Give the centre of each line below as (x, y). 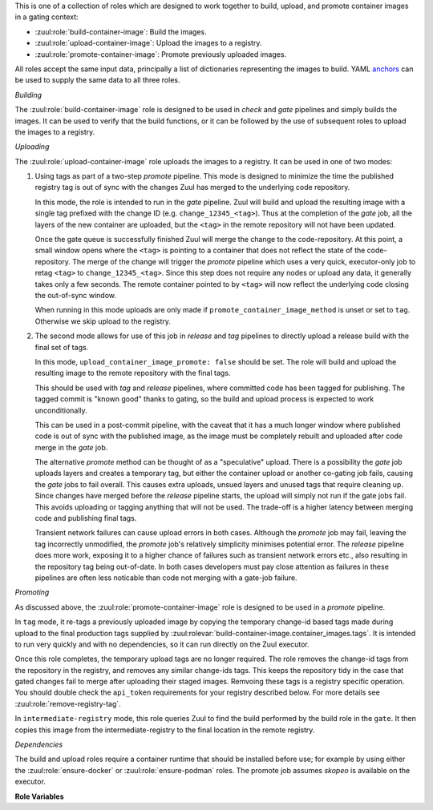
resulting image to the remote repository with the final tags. (133, 373)
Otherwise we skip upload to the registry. (103, 321)
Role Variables (39, 796)
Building (28, 95)
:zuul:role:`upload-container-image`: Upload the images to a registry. (148, 43)
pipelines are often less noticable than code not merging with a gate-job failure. (166, 578)
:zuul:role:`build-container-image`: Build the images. (121, 31)
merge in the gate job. (71, 447)
